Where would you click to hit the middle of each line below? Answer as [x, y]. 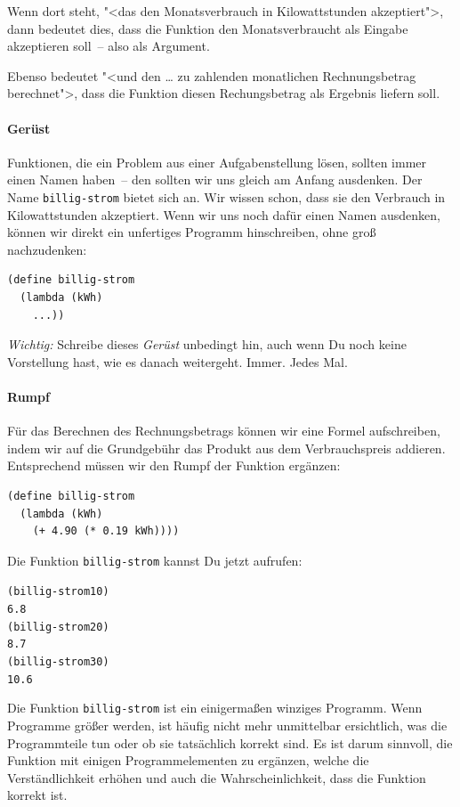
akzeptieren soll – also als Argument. [109, 46]
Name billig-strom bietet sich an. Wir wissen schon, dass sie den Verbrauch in [226, 196]
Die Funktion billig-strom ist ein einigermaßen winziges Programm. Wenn [215, 708]
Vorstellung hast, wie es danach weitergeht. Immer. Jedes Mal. [178, 361]
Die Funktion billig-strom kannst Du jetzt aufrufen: [155, 560]
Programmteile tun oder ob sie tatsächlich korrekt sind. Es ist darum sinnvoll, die [230, 742]
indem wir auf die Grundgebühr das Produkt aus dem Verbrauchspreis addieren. [226, 448]
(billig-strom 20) [58, 627]
